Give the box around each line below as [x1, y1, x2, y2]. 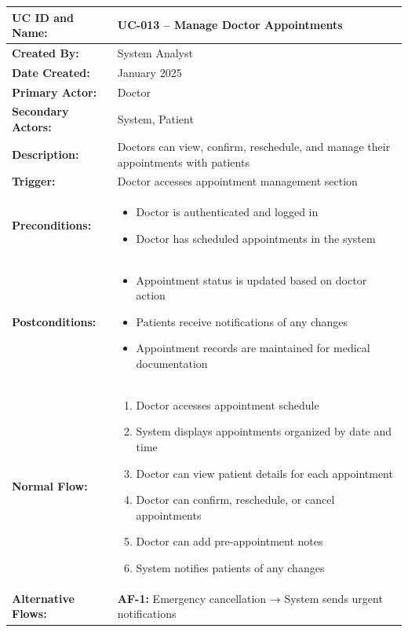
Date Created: [12, 64, 90, 80]
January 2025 [117, 64, 182, 80]
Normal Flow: [12, 478, 88, 494]
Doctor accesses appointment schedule [136, 396, 319, 413]
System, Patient [117, 111, 194, 127]
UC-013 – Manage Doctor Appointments [117, 17, 343, 33]
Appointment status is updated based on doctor [136, 271, 367, 288]
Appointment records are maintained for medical [136, 340, 370, 356]
